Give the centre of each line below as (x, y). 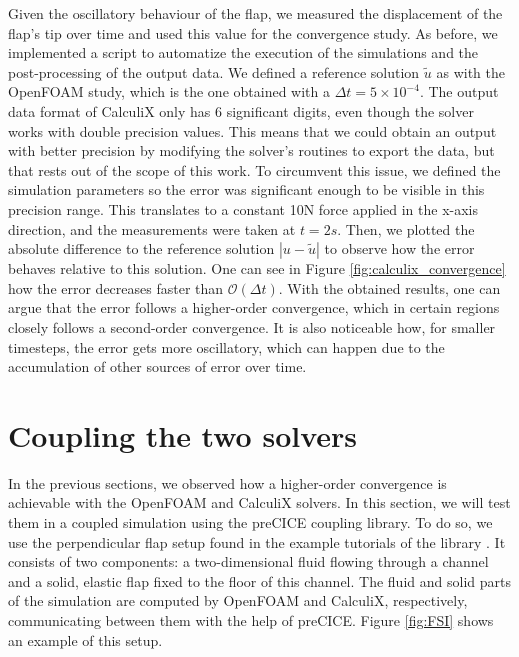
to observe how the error (399, 248)
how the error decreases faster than (116, 287)
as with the (470, 71)
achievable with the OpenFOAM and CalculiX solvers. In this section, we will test (259, 502)
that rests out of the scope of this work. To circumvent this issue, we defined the (254, 169)
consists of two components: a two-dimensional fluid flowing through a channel (248, 561)
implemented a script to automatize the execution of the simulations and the (243, 52)
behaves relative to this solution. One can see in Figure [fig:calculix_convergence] (257, 268)
